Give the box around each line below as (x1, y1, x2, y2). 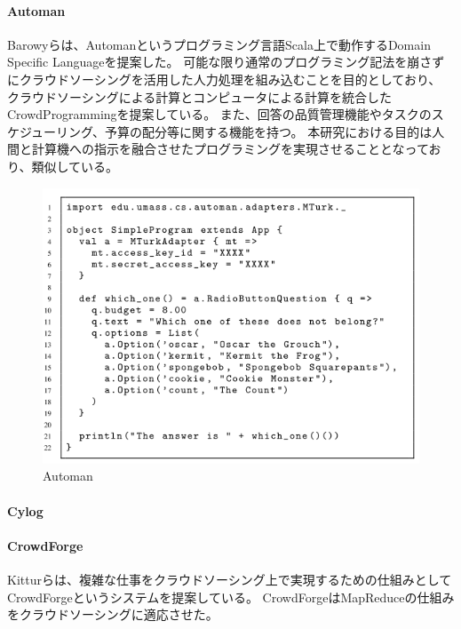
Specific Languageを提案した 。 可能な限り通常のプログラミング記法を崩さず (7, 52, 445, 71)
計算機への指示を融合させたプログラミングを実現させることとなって (31, 139, 429, 158)
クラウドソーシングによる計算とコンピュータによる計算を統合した (7, 87, 392, 106)
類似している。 (31, 156, 119, 175)
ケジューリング (7, 122, 93, 140)
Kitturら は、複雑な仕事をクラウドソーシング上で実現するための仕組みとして (7, 570, 452, 589)
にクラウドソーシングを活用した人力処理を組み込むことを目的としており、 (7, 69, 441, 88)
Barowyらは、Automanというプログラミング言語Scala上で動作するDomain (7, 35, 431, 53)
